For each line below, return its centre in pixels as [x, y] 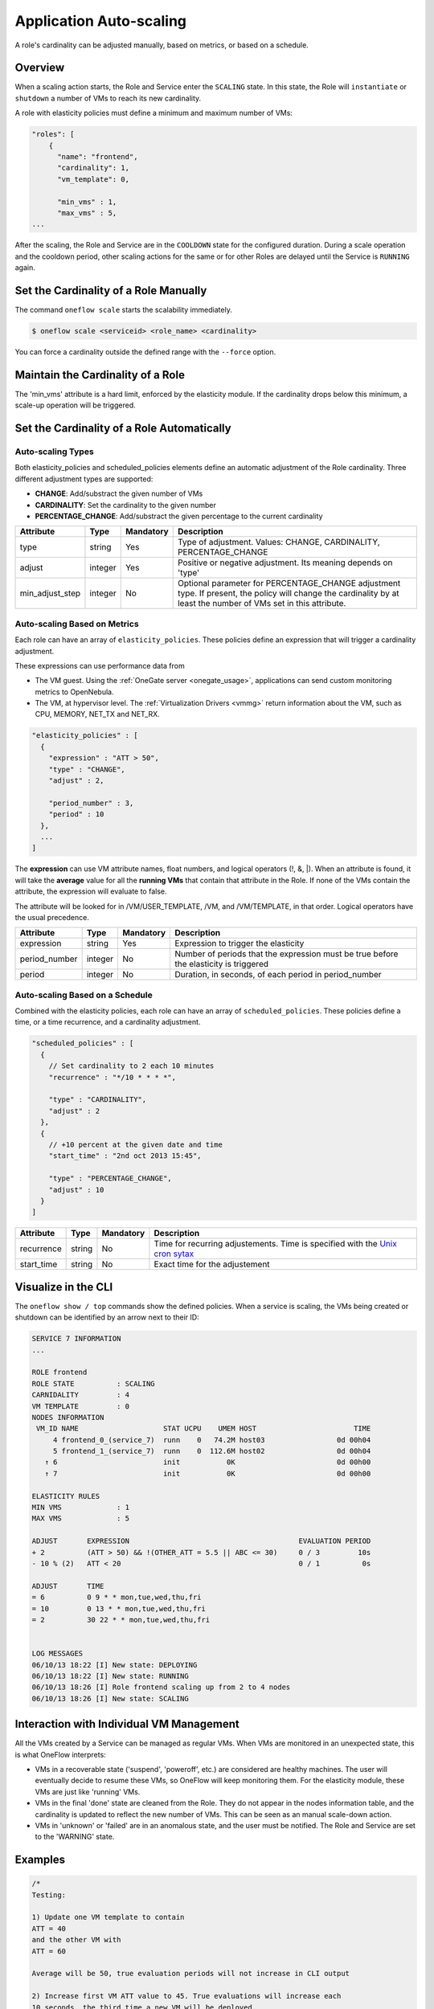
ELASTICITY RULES [66, 1496]
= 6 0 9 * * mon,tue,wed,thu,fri [117, 1598]
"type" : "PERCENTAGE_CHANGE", [110, 1178]
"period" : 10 [76, 814]
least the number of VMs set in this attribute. [262, 604]
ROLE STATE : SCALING [94, 1383]
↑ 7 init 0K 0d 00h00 [208, 1473]
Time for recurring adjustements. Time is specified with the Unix [275, 1244]
